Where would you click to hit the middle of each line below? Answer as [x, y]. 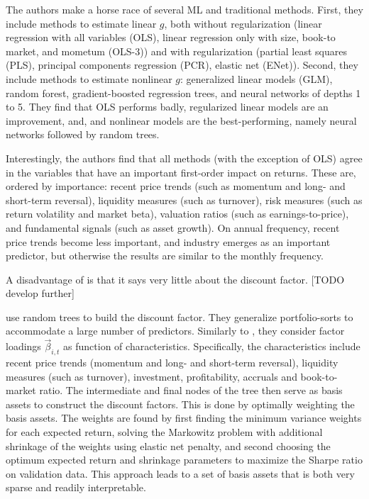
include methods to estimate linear [81, 23]
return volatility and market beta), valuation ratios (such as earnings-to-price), [177, 214]
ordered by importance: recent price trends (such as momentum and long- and [176, 186]
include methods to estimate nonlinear [89, 78]
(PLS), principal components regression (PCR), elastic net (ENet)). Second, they [182, 65]
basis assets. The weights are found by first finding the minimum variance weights [184, 418]
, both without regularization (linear [243, 23]
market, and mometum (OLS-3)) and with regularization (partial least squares [176, 51]
